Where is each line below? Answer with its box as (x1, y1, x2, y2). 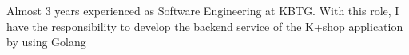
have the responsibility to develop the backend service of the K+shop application (6, 18, 403, 34)
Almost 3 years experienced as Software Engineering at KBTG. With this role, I (6, 2, 399, 18)
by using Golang (6, 33, 86, 50)
